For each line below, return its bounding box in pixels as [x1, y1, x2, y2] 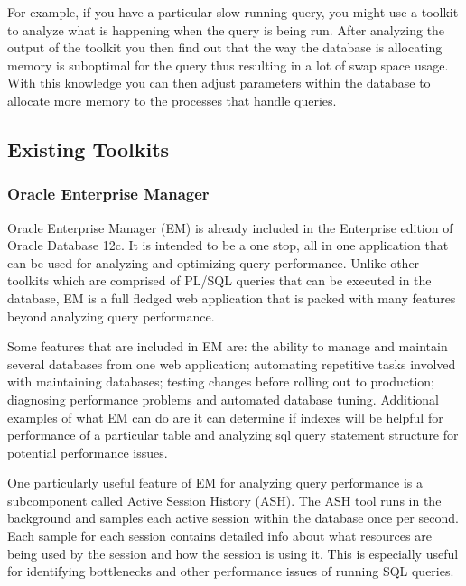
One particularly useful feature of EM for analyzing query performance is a [7, 473, 423, 492]
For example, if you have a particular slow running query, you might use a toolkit [7, 3, 459, 21]
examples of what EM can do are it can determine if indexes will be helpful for [7, 407, 443, 426]
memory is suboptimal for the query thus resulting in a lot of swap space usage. [7, 55, 449, 74]
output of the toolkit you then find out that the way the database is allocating [7, 38, 443, 57]
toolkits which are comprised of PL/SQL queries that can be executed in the [7, 271, 432, 290]
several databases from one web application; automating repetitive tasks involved [7, 354, 456, 373]
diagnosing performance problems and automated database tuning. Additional [7, 389, 439, 408]
